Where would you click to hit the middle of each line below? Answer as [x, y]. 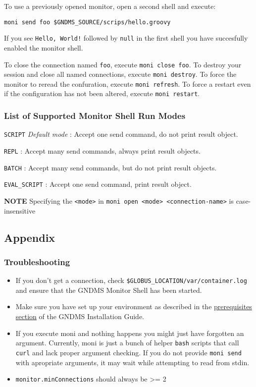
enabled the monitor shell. [44, 47]
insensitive [20, 210]
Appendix [30, 237]
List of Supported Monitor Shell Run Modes [95, 116]
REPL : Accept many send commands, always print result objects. [102, 151]
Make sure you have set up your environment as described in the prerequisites [134, 306]
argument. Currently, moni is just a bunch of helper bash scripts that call [127, 343]
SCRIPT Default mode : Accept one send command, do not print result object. [121, 134]
